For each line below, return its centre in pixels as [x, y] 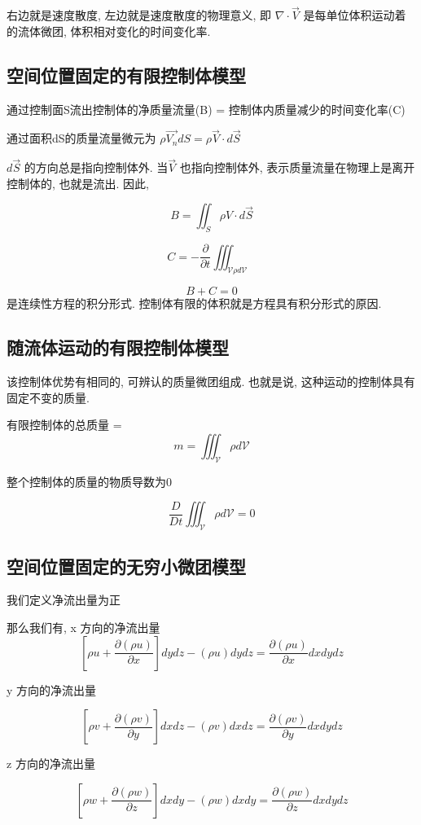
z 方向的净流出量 [51, 764]
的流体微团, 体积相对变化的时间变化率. [109, 31]
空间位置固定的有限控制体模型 [126, 75]
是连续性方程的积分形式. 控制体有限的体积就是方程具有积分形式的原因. [194, 303]
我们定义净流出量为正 [64, 600]
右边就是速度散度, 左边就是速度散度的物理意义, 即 [139, 15]
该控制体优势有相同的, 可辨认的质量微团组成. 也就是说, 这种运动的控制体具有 [211, 382]
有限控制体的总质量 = [64, 425]
